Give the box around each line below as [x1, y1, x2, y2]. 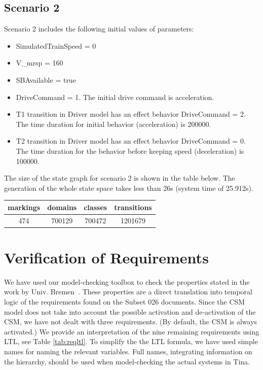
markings [8, 201, 41, 212]
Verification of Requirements [4, 247, 209, 267]
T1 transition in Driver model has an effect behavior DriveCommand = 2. [16, 109, 246, 119]
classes [84, 201, 107, 212]
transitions [114, 201, 152, 212]
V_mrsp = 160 [16, 57, 63, 68]
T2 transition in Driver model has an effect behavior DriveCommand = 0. [16, 136, 246, 146]
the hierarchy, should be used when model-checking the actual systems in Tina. [4, 356, 250, 366]
